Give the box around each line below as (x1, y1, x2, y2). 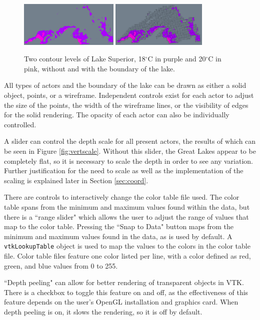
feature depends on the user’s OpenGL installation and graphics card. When (4, 297, 238, 307)
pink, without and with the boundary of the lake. (24, 63, 175, 73)
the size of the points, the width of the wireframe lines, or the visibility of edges (4, 99, 248, 110)
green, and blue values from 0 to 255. (4, 260, 118, 271)
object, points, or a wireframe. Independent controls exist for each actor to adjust (4, 89, 254, 100)
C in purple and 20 (147, 53, 206, 64)
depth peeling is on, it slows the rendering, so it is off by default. (4, 306, 202, 317)
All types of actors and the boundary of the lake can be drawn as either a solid (4, 80, 246, 90)
